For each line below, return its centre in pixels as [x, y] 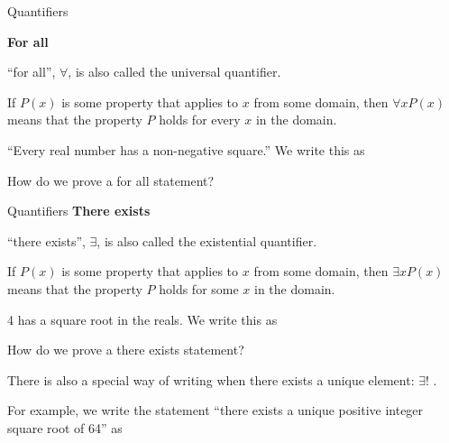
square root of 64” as [65, 427]
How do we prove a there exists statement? [126, 350]
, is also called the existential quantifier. [207, 240]
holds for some [199, 288]
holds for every [200, 120]
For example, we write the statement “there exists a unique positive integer [215, 410]
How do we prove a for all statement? [111, 180]
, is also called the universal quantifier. [174, 72]
